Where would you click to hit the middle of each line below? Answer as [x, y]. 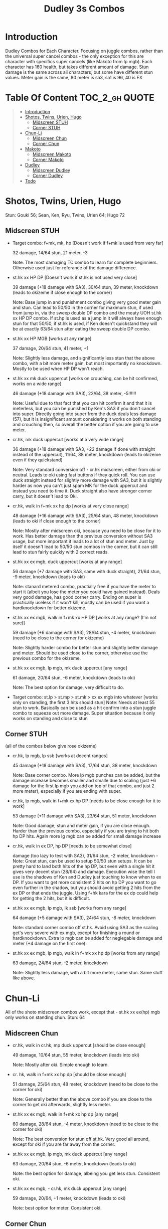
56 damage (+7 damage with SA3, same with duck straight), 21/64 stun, [87, 571]
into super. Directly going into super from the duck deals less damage [85, 414]
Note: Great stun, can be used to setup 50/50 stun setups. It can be [82, 861]
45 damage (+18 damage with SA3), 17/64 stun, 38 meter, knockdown [85, 766]
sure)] [19, 623]
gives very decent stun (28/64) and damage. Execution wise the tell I [84, 872]
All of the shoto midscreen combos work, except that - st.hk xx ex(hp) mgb [83, 1012]
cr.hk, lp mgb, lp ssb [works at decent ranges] [60, 756]
